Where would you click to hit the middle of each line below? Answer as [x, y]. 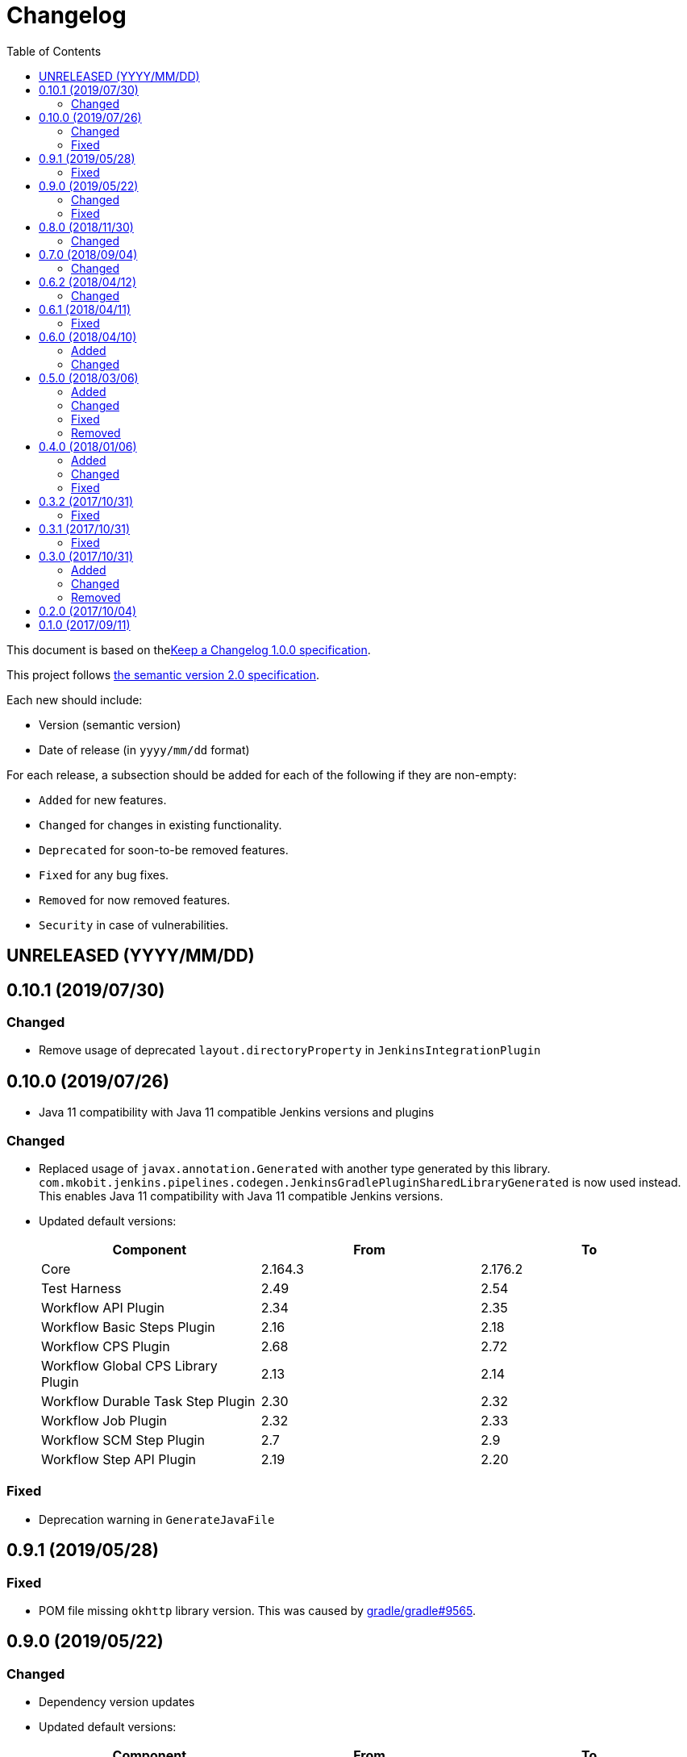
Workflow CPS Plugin [106, 1346]
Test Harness [81, 1288]
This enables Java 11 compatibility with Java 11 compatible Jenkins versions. [241, 1196]
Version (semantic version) [110, 724]
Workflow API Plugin [103, 1307]
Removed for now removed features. [135, 899]
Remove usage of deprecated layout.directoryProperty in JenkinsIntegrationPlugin [290, 1050]
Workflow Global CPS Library [129, 1365]
